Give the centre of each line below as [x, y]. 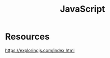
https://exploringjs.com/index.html [40, 50]
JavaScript [82, 9]
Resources [27, 37]
